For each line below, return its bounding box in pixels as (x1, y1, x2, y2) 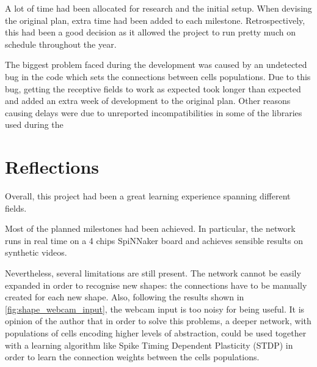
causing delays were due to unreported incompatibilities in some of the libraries (5, 106, 302, 119)
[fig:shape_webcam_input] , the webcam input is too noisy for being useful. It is (5, 302, 305, 315)
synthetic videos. (5, 246, 67, 259)
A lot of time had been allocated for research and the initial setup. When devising (5, 2, 312, 14)
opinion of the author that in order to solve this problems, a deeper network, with (5, 314, 312, 327)
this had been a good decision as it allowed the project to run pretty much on (5, 26, 296, 39)
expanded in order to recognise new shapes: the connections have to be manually (5, 278, 307, 291)
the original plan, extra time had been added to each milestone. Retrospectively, (5, 13, 305, 26)
